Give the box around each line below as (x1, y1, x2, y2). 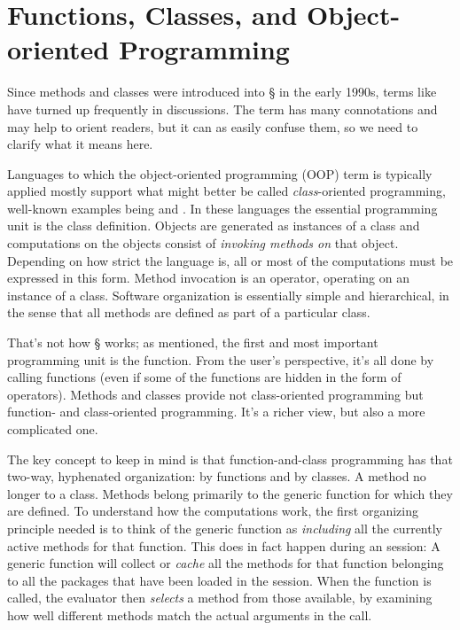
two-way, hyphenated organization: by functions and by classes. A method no (7, 467, 426, 486)
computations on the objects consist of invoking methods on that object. (7, 234, 399, 253)
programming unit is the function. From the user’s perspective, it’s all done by (7, 350, 434, 369)
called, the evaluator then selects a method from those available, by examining (7, 588, 433, 607)
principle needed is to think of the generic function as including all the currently (7, 518, 442, 537)
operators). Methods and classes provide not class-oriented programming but (7, 385, 424, 403)
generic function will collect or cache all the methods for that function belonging (7, 554, 444, 572)
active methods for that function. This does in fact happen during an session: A (7, 536, 441, 555)
